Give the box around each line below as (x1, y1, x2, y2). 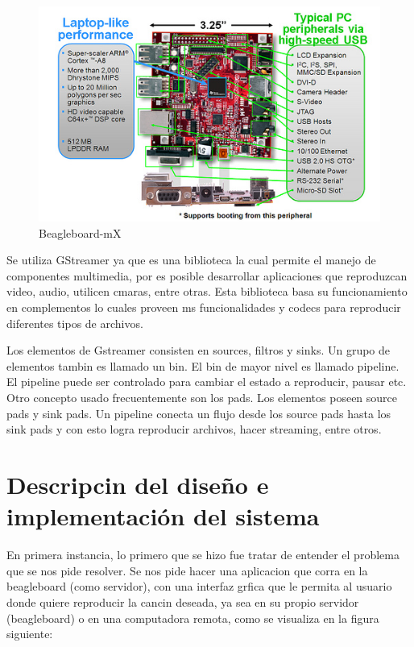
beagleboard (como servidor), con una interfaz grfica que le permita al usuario (6, 578, 392, 595)
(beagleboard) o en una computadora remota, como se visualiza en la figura (6, 609, 379, 626)
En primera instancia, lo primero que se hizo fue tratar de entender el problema (6, 546, 400, 563)
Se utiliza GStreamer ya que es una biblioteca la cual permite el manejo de (6, 251, 376, 268)
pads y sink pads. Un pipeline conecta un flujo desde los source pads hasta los (6, 404, 391, 421)
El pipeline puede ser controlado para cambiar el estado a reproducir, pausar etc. (6, 373, 407, 390)
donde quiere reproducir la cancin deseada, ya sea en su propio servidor (6, 593, 359, 610)
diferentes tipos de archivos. (6, 314, 143, 331)
